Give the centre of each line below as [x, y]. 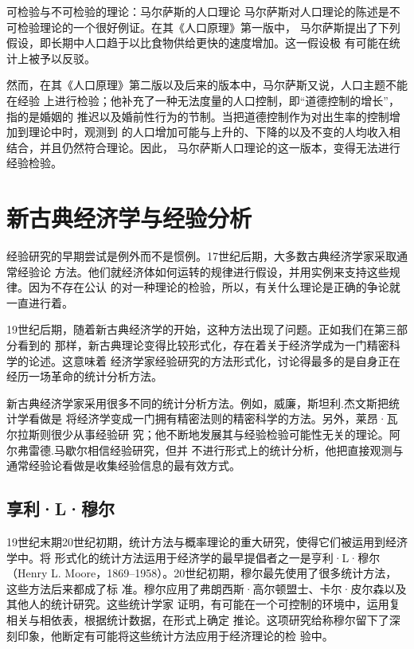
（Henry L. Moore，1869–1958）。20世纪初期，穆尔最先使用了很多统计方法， [202, 573]
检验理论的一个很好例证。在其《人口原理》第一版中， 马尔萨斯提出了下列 [209, 27]
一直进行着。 [40, 302]
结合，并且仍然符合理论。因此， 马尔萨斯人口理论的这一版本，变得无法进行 [203, 147]
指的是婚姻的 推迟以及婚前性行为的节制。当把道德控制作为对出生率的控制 [198, 116]
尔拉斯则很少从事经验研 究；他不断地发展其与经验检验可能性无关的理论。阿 [203, 434]
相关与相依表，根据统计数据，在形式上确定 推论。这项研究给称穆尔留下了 [198, 619]
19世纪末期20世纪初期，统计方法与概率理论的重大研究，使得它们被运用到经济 [207, 541]
